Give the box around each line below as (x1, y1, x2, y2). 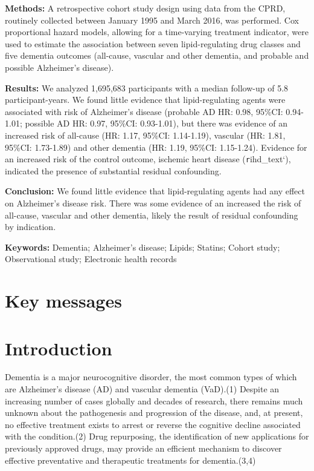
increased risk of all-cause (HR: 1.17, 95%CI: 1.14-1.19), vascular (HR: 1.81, (5, 128, 286, 141)
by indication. (5, 220, 56, 233)
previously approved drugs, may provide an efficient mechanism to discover (5, 442, 282, 454)
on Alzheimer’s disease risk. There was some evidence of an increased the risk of (5, 196, 301, 209)
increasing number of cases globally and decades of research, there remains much (5, 394, 303, 407)
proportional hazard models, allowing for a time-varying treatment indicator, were (5, 25, 309, 38)
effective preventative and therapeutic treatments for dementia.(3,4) (5, 453, 256, 466)
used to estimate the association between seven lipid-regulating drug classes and (5, 37, 301, 50)
